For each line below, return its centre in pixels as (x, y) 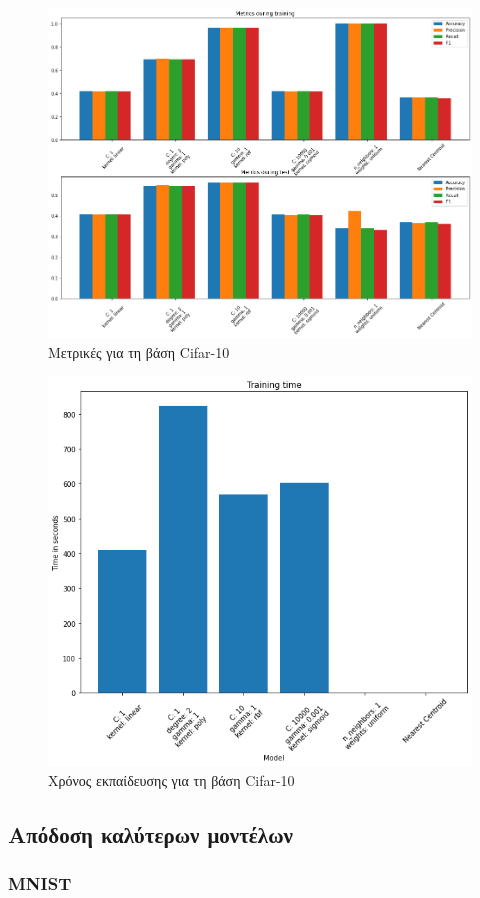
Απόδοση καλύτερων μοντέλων (150, 833)
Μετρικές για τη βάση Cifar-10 (139, 351)
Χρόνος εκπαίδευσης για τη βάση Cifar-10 (171, 779)
